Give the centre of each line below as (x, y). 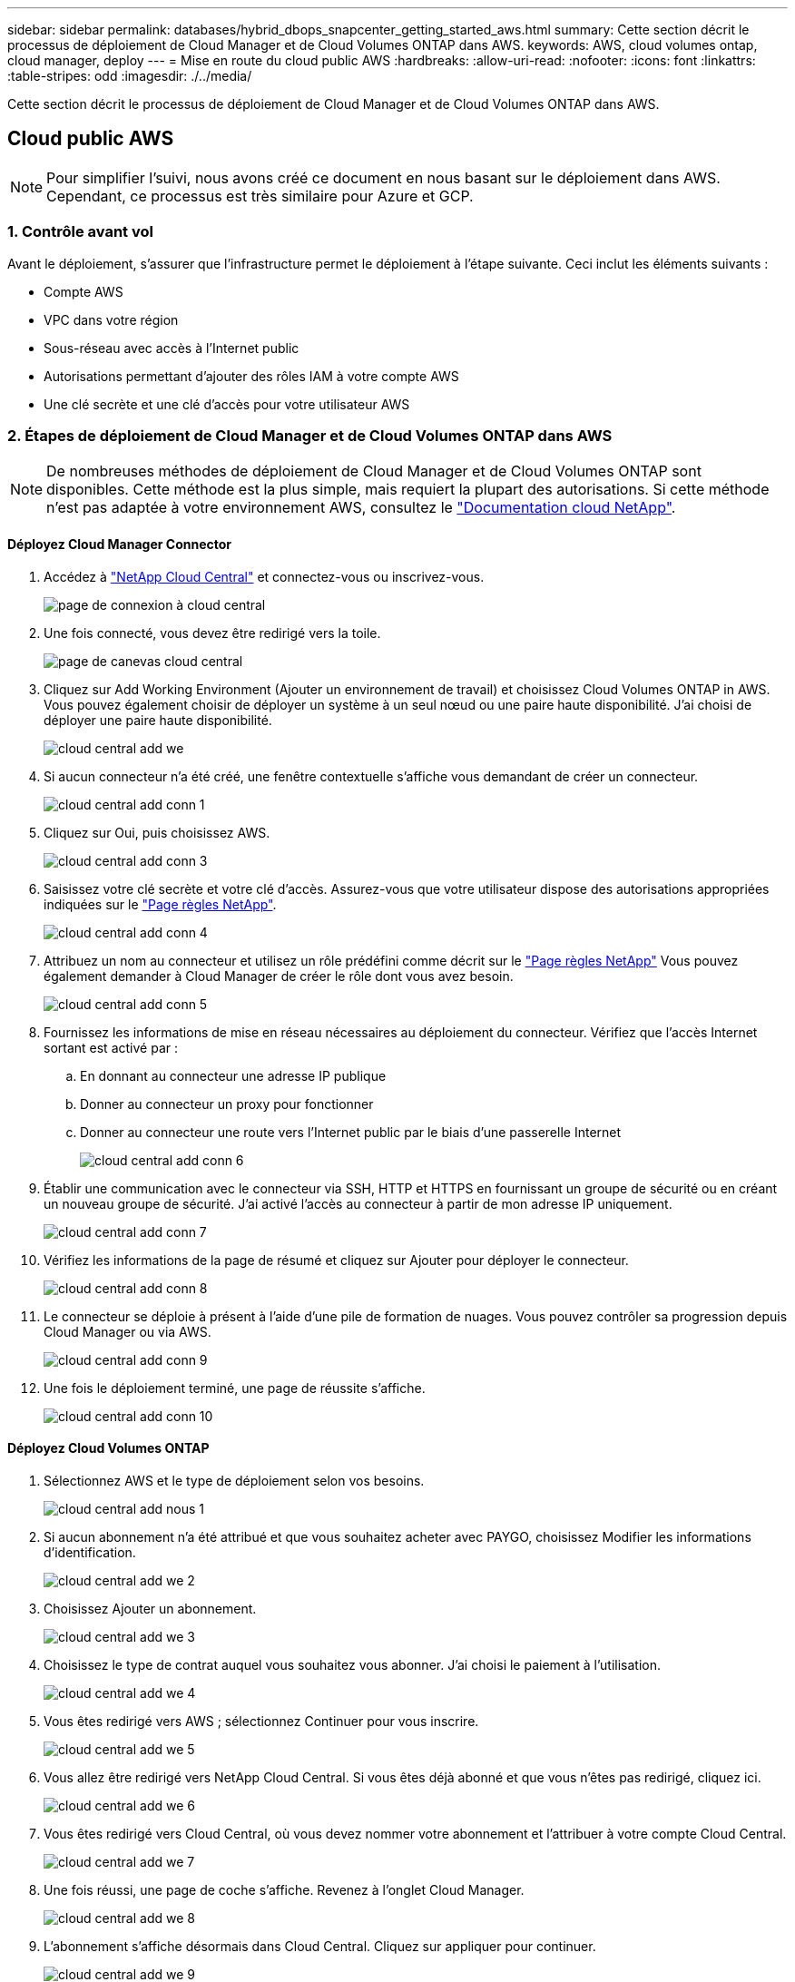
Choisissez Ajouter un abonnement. (150, 1608)
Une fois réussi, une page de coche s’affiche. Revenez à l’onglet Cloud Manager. (284, 1889)
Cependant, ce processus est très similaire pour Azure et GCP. (260, 196)
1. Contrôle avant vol (80, 232)
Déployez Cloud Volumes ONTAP (108, 1448)
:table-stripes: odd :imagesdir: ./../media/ (130, 76)
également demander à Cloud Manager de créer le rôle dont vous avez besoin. (279, 976)
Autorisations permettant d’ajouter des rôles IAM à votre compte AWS (251, 376)
